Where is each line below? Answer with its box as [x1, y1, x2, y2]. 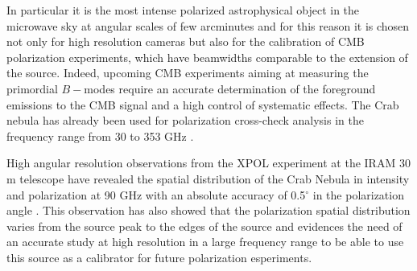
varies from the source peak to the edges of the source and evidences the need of [6, 217, 403, 234]
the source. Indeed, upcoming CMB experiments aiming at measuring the [6, 64, 369, 81]
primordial [6, 80, 58, 96]
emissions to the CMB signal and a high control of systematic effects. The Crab [6, 96, 399, 113]
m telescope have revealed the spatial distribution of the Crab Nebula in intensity [6, 170, 410, 187]
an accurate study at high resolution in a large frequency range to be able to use [6, 233, 404, 250]
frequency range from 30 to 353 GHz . [6, 127, 194, 144]
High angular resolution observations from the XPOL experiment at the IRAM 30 [6, 154, 411, 171]
